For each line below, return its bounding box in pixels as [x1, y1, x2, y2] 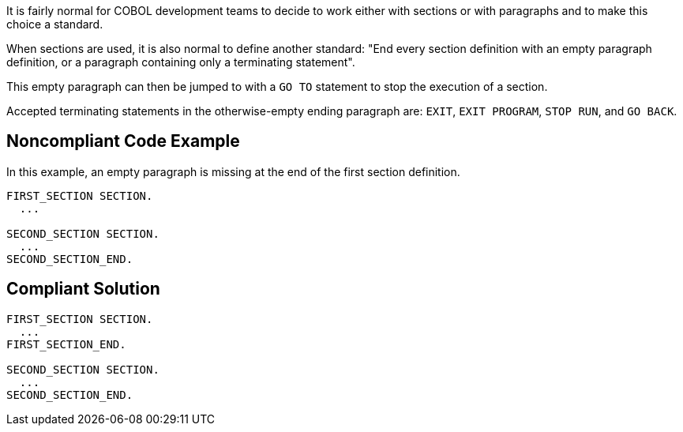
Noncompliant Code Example [6, 131, 240, 152]
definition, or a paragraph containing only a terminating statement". [6, 55, 355, 69]
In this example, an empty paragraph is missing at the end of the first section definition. [6, 164, 460, 178]
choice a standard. [6, 17, 103, 31]
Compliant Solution [6, 279, 160, 299]
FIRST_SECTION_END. [6, 337, 126, 351]
